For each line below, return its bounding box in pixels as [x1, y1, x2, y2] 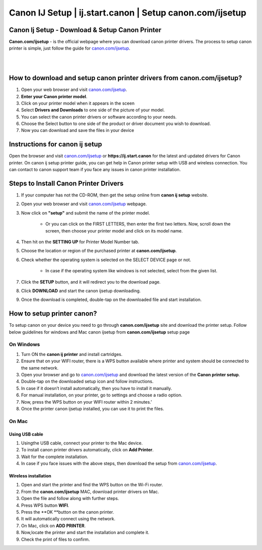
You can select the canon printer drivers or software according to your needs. [21, 114, 177, 120]
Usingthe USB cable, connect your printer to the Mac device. [21, 440, 143, 446]
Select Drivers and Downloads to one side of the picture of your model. [21, 107, 165, 113]
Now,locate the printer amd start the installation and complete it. [21, 530, 150, 535]
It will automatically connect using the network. [21, 516, 116, 522]
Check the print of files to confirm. [21, 536, 90, 542]
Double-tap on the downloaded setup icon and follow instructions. [21, 378, 154, 384]
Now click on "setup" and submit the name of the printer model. [21, 210, 150, 216]
